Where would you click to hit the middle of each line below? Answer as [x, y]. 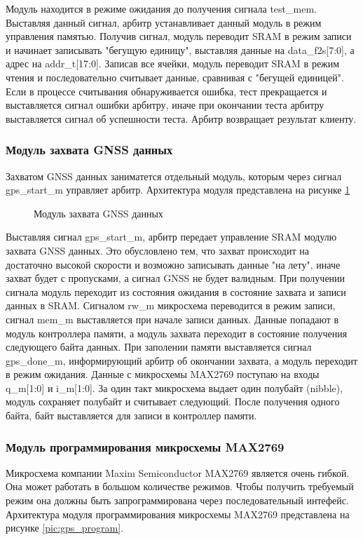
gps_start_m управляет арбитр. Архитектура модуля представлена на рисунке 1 [178, 190]
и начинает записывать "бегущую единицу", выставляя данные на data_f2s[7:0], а [180, 49]
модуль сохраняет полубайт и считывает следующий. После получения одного [173, 401]
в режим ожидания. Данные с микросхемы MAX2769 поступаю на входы [163, 374]
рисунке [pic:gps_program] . [65, 528]
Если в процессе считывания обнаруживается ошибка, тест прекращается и [166, 91]
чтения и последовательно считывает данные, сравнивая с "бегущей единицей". [175, 77]
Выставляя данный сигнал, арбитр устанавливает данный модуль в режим [164, 22]
